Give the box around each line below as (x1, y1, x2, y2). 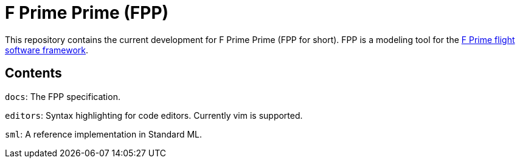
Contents (5, 65, 62, 81)
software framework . (5, 44, 89, 55)
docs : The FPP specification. (5, 91, 120, 102)
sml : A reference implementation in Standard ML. (5, 128, 203, 139)
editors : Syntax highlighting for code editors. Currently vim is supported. (5, 110, 303, 121)
